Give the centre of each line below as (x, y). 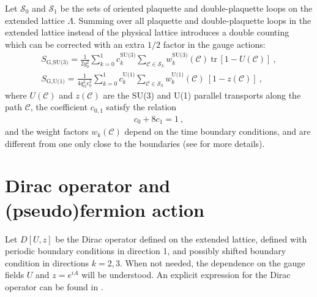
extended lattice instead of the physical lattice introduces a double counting (147, 32)
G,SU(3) (57, 62)
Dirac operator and (88, 185)
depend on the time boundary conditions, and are (218, 131)
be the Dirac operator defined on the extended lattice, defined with (181, 239)
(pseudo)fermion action (105, 209)
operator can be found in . (54, 286)
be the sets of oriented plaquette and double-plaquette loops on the (186, 8)
